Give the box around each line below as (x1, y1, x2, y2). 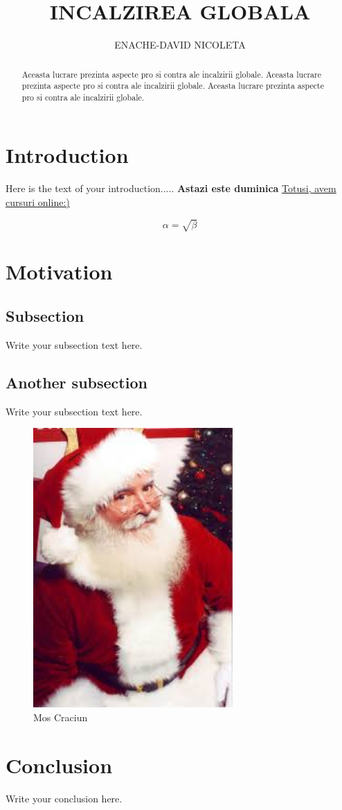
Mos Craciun (33, 709, 88, 724)
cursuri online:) (6, 195, 70, 209)
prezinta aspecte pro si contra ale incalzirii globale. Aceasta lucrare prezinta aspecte (21, 80, 324, 92)
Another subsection (6, 371, 147, 393)
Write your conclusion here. (6, 791, 123, 805)
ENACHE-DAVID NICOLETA (114, 37, 246, 52)
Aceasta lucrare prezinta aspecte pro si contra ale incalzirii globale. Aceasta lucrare (21, 68, 321, 80)
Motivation (6, 257, 113, 286)
